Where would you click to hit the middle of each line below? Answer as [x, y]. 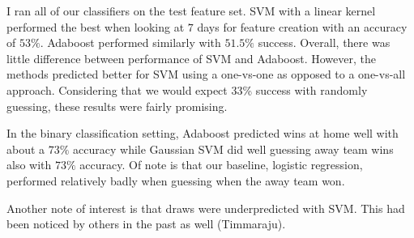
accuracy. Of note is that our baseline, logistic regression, [221, 165]
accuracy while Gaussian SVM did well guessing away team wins [233, 149]
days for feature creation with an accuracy [302, 26]
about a [26, 149]
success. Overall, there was [324, 42]
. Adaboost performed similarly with [130, 42]
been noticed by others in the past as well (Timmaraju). [146, 224]
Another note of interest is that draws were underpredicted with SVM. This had [206, 208]
